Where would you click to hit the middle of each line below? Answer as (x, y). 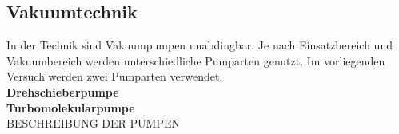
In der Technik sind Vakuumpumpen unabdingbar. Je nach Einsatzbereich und (199, 45)
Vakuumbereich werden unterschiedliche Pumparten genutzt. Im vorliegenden (196, 60)
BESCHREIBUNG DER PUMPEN (93, 123)
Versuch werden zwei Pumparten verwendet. (115, 76)
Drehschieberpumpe (63, 91)
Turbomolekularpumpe (71, 107)
